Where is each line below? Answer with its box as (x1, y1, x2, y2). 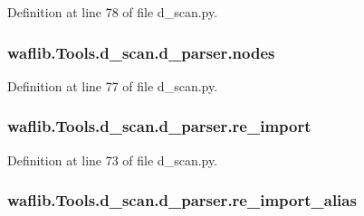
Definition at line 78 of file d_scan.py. (7, 3, 218, 21)
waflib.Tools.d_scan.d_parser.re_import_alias (7, 189, 357, 211)
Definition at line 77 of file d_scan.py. (7, 76, 218, 95)
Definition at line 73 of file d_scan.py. (7, 150, 218, 169)
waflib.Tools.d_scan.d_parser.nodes (7, 41, 275, 63)
